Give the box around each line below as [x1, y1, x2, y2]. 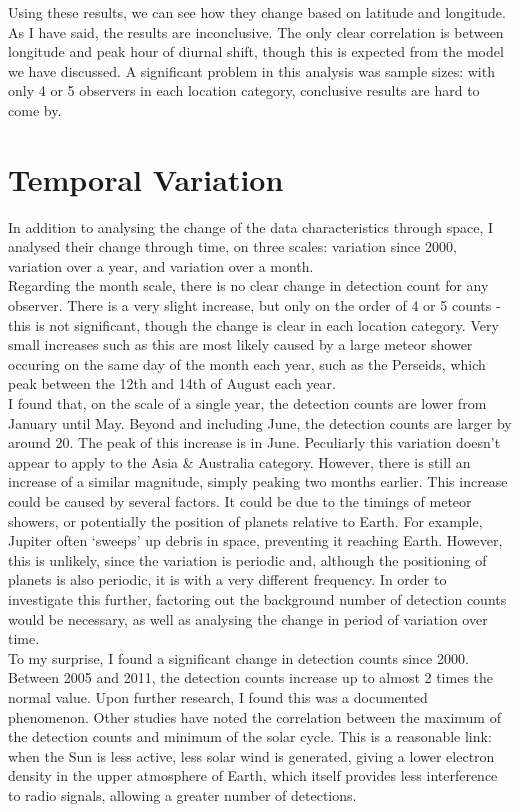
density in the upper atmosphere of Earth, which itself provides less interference [8, 765, 498, 786]
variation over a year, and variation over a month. [8, 255, 314, 276]
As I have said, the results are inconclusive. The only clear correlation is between [8, 21, 504, 42]
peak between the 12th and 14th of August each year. [8, 373, 336, 394]
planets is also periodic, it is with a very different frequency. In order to [8, 569, 447, 590]
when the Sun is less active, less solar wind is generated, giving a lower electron [8, 745, 495, 766]
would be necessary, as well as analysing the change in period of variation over [8, 608, 488, 629]
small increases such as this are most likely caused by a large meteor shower [8, 334, 473, 355]
